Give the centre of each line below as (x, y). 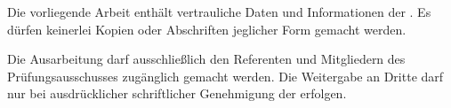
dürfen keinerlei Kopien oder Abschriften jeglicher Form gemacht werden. (207, 29)
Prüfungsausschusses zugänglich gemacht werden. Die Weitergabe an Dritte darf (225, 76)
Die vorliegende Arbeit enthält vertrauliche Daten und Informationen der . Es (219, 12)
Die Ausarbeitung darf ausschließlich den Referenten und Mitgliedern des (206, 59)
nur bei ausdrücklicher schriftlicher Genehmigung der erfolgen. (177, 93)
